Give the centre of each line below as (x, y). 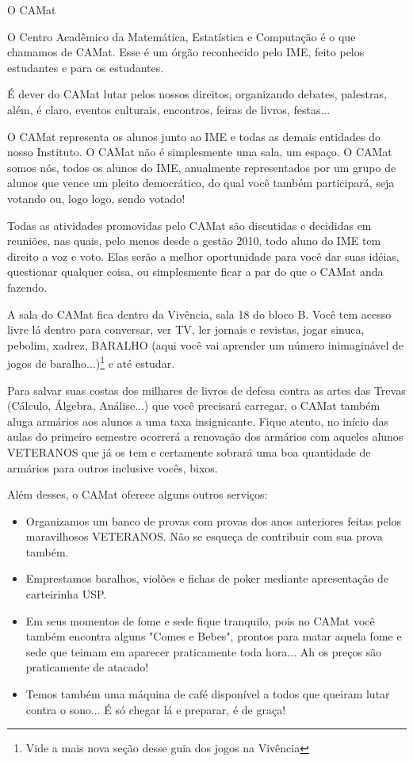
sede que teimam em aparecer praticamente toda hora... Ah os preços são (204, 651)
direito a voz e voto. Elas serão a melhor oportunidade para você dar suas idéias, (203, 256)
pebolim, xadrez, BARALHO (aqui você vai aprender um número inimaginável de (206, 344)
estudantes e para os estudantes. (86, 67)
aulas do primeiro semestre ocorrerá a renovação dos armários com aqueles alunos (205, 436)
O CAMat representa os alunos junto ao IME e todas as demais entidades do (194, 136)
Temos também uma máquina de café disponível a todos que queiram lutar (208, 694)
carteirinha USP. (66, 594)
